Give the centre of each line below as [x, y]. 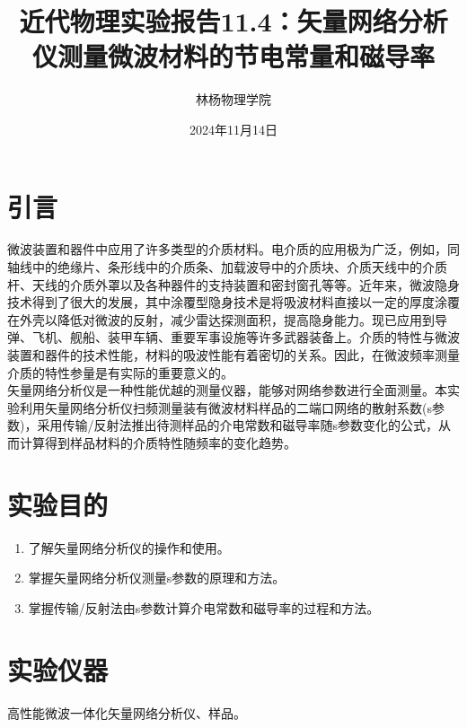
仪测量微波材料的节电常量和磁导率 [233, 56]
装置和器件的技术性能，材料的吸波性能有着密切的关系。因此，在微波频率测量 [233, 355]
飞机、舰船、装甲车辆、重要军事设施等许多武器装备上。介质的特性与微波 [246, 337]
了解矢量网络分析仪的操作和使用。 [129, 547]
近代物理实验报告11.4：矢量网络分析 [233, 21]
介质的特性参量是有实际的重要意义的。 [120, 372]
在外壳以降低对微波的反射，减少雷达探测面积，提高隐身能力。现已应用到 [221, 319]
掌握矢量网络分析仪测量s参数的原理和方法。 [157, 578]
